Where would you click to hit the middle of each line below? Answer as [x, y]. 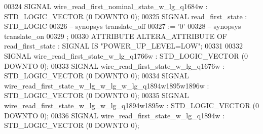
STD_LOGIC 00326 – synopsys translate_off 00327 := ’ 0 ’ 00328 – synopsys [123, 26]
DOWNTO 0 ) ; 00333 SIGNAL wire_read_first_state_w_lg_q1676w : [114, 65]
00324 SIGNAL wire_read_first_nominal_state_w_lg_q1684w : [106, 6]
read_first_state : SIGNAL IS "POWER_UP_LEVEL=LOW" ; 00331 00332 [123, 46]
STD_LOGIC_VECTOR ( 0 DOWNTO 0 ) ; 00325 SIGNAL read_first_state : [126, 16]
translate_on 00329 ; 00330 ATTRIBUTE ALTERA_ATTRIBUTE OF [116, 36]
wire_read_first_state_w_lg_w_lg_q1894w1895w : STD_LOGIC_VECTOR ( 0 [131, 105]
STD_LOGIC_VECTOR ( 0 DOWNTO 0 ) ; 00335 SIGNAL [97, 95]
